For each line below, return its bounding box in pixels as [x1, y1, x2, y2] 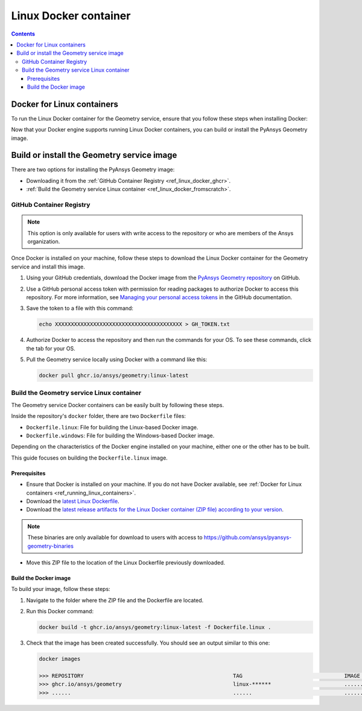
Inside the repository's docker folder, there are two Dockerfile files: [11, 412, 186, 420]
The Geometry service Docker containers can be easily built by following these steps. [11, 401, 224, 408]
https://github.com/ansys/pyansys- [203, 534, 292, 541]
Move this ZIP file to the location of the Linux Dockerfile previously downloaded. [26, 558, 226, 566]
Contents [11, 30, 36, 37]
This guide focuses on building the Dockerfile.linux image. [11, 454, 168, 461]
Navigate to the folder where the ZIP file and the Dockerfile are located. [26, 596, 204, 604]
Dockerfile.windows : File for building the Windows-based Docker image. [26, 432, 215, 439]
